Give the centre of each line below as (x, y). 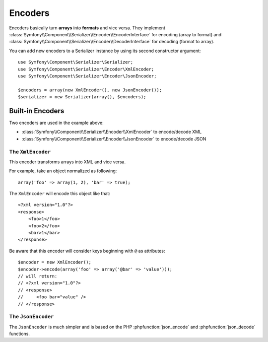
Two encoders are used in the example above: (56, 123)
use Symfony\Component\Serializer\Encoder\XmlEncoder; (86, 69)
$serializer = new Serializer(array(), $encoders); (82, 97)
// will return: (38, 276)
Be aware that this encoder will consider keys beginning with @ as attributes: (87, 251)
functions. (19, 334)
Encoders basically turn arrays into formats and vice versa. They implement (87, 28)
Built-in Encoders (37, 111)
